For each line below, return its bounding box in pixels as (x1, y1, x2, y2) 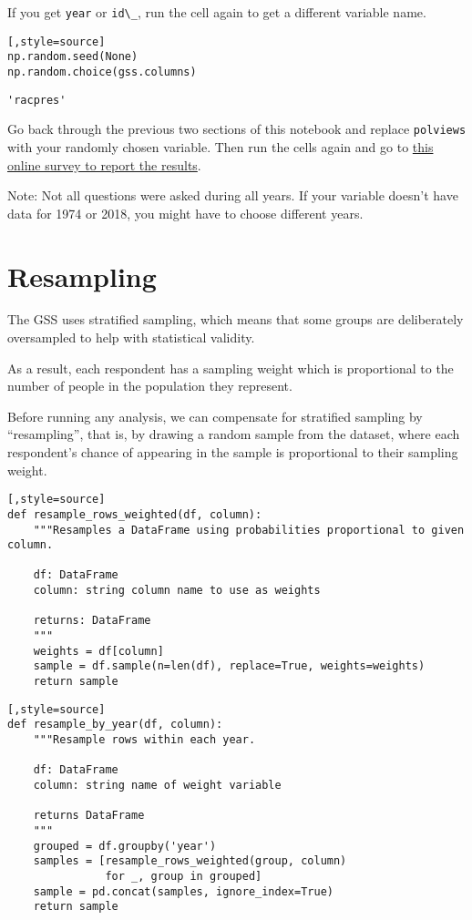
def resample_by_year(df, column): (7, 718, 223, 731)
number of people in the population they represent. (7, 376, 292, 395)
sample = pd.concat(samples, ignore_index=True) (33, 884, 333, 898)
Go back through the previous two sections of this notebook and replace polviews (7, 119, 467, 138)
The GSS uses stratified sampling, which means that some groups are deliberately (7, 310, 464, 329)
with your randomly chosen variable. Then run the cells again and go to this (7, 137, 434, 156)
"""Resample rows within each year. (33, 733, 256, 747)
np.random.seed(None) (7, 50, 139, 64)
